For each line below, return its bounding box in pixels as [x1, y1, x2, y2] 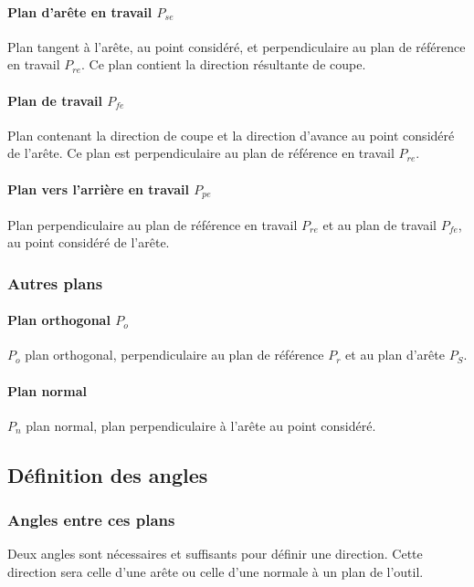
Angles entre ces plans [7, 508, 175, 531]
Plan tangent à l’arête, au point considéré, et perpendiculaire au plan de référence [7, 37, 466, 56]
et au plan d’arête [345, 345, 445, 364]
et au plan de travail [322, 215, 437, 234]
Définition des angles [7, 460, 208, 488]
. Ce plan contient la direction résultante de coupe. [81, 55, 366, 74]
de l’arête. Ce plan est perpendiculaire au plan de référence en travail [7, 143, 395, 162]
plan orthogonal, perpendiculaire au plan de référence [25, 345, 324, 364]
